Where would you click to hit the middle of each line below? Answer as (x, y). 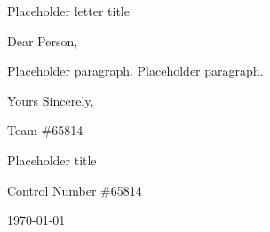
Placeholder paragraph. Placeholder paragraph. (135, 71)
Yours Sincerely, (51, 100)
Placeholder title (52, 160)
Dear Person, (43, 40)
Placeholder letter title (68, 11)
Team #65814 (45, 130)
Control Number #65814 (75, 190)
